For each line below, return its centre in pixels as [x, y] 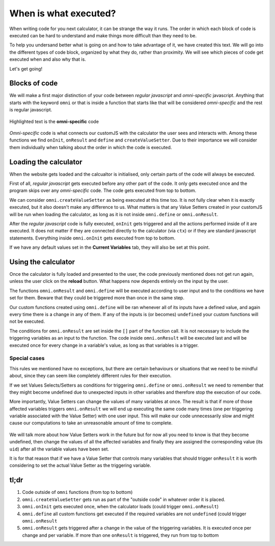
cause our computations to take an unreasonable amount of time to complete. [91, 423]
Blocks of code [34, 84]
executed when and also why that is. [48, 59]
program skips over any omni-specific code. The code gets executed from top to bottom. [103, 191]
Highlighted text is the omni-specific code [54, 121]
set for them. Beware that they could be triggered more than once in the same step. [97, 298]
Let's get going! [26, 68]
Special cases [27, 359]
